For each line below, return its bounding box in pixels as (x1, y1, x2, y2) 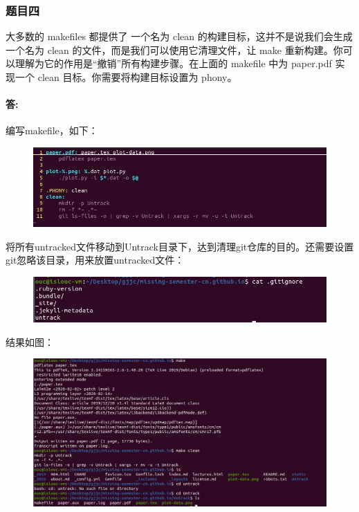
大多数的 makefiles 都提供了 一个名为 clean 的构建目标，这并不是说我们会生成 (6, 29, 353, 44)
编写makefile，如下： (6, 123, 98, 138)
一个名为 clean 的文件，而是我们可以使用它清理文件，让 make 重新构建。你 (6, 42, 343, 57)
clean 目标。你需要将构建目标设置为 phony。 (37, 70, 237, 84)
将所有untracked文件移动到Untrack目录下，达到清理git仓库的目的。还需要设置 (6, 239, 354, 253)
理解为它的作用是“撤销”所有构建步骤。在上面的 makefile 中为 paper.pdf (15, 56, 332, 71)
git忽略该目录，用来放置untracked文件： (6, 253, 185, 267)
